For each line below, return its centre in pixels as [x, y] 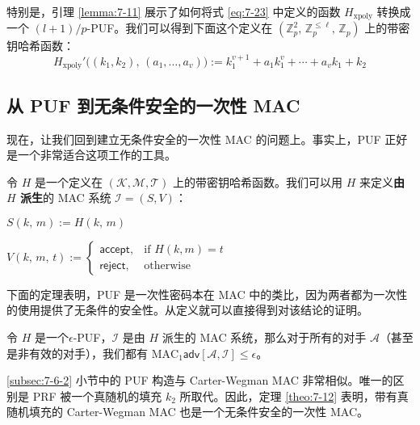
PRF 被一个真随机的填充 [97, 396]
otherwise [167, 266]
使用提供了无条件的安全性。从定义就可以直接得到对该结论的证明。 [193, 310]
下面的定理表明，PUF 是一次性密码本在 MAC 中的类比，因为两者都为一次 [202, 294]
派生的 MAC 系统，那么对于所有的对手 [264, 337]
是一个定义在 [68, 181]
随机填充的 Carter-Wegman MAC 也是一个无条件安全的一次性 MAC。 [188, 412]
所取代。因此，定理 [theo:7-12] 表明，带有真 [294, 396]
